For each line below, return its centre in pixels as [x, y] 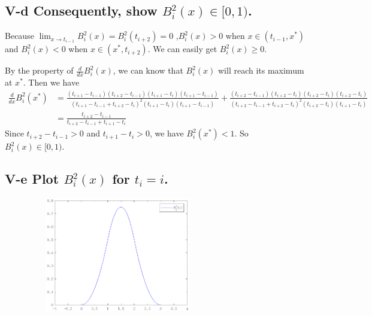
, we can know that [148, 70]
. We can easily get [182, 49]
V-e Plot [32, 179]
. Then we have [51, 82]
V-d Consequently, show [81, 10]
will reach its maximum [261, 70]
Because [19, 36]
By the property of [39, 70]
